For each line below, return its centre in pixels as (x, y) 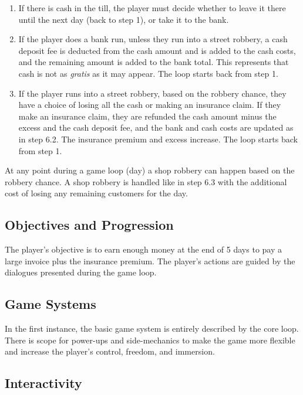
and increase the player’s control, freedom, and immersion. (110, 351)
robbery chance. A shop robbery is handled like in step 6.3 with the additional (146, 181)
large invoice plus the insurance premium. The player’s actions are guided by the (150, 261)
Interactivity (43, 383)
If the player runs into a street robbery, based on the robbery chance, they (152, 93)
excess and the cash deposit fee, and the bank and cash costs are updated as (156, 127)
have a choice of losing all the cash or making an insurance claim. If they (150, 105)
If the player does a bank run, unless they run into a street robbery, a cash (153, 39)
